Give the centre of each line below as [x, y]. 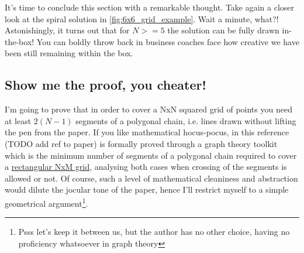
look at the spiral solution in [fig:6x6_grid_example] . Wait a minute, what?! [142, 18]
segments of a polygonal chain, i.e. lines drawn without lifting [186, 120]
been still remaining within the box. [69, 53]
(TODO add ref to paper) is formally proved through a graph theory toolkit [141, 143]
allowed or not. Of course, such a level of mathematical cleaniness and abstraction [151, 178]
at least [18, 120]
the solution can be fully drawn [223, 30]
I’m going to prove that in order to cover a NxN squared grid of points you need [148, 109]
